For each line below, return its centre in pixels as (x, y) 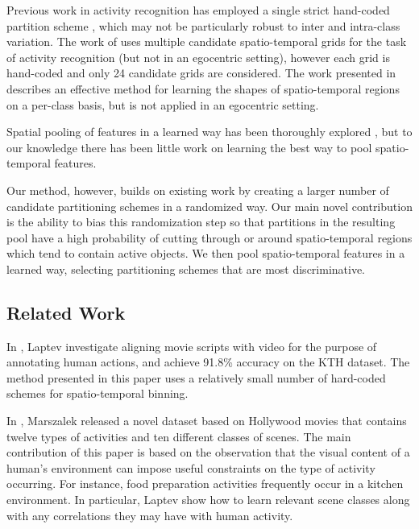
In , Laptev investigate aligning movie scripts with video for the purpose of (192, 346)
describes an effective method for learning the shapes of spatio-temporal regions (203, 88)
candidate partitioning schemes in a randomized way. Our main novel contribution (209, 206)
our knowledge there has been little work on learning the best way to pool (189, 147)
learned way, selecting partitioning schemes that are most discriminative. (186, 269)
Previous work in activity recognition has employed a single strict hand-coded (198, 10)
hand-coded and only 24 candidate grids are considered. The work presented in (201, 73)
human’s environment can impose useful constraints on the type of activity (191, 467)
